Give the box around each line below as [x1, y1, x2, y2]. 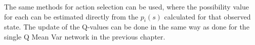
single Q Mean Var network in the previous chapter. [4, 31, 165, 41]
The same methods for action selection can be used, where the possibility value [4, 1, 249, 11]
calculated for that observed [164, 11, 251, 21]
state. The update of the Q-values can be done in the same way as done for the [4, 21, 249, 32]
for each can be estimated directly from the [4, 11, 139, 21]
